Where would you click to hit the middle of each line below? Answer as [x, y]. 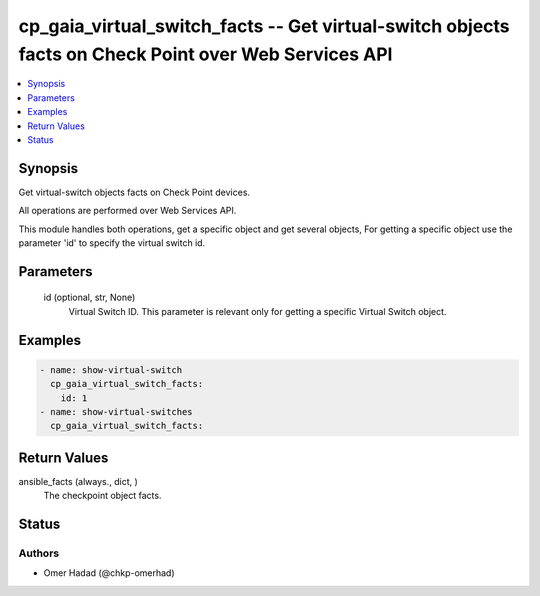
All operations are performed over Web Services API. [127, 211]
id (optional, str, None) [89, 297]
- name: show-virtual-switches [116, 411]
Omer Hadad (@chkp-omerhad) [109, 573]
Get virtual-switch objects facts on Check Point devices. [134, 192]
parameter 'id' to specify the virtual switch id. [112, 242]
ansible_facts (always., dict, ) [78, 481]
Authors [39, 553]
